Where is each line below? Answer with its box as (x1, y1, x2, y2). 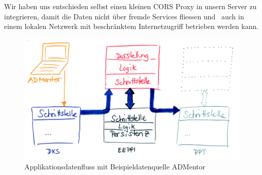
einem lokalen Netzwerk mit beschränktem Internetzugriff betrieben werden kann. (4, 21, 259, 32)
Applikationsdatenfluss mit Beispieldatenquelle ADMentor (24, 161, 206, 171)
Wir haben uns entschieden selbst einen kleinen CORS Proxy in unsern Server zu (4, 1, 257, 11)
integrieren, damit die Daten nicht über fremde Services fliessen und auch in (4, 11, 244, 21)
